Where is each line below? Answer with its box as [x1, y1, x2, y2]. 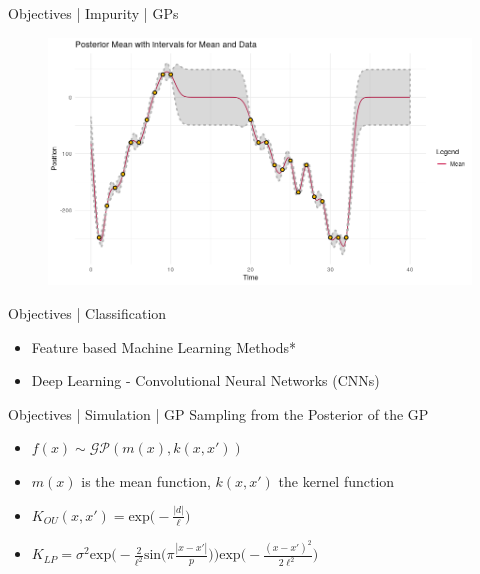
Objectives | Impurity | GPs [8, 3, 179, 23]
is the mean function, [81, 470, 211, 491]
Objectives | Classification [8, 302, 167, 323]
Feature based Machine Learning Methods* [31, 336, 297, 357]
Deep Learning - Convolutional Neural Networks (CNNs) [31, 370, 380, 391]
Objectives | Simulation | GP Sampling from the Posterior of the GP [8, 403, 429, 424]
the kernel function [278, 470, 395, 491]
